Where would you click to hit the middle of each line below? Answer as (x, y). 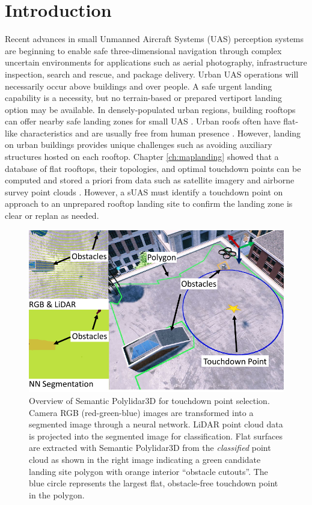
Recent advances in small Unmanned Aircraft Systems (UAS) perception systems (154, 39)
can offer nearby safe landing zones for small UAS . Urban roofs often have (143, 121)
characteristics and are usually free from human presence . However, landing (161, 133)
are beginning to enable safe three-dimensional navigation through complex (143, 50)
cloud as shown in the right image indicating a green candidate (145, 459)
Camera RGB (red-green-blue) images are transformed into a (141, 412)
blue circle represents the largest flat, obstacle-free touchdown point (154, 483)
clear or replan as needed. (52, 216)
